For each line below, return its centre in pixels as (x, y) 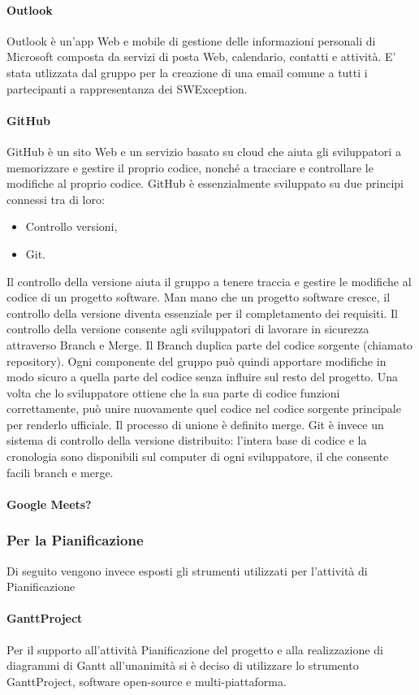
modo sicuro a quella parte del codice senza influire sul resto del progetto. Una (202, 377)
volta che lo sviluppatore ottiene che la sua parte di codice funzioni (173, 392)
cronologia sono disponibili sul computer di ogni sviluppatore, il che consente (198, 456)
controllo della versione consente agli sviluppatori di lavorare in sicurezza (188, 329)
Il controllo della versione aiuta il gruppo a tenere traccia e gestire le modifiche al (209, 281)
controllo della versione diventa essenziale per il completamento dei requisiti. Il (202, 313)
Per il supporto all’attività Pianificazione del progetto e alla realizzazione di (195, 649)
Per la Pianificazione (75, 540)
